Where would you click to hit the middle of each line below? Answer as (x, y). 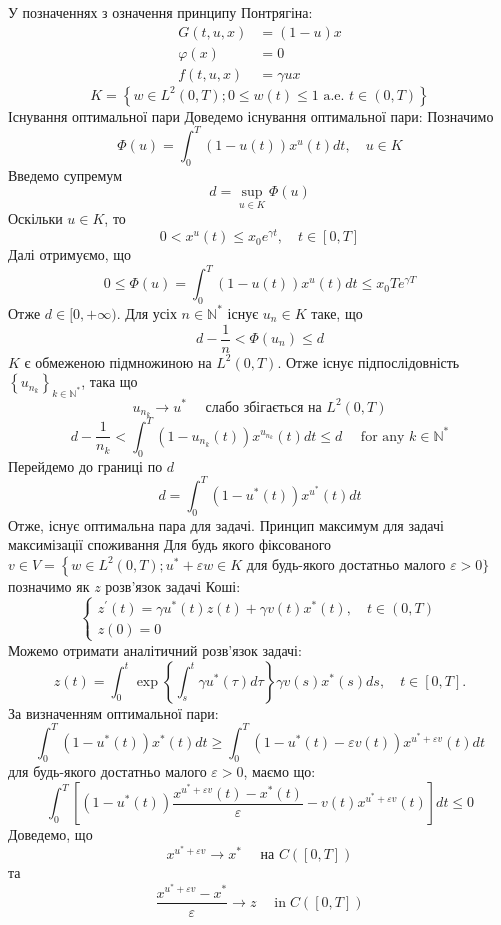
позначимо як (49, 585)
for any (382, 436)
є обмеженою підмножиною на (118, 361)
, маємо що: (279, 771)
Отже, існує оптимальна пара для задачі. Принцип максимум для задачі (226, 524)
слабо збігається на (263, 407)
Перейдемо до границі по (85, 465)
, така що (109, 381)
